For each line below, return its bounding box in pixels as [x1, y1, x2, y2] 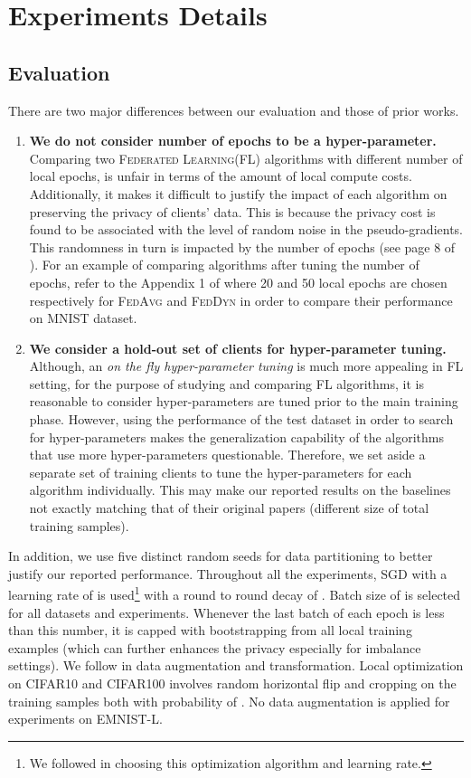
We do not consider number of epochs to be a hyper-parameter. [29, 131, 437, 150]
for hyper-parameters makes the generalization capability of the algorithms [29, 427, 444, 446]
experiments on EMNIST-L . [8, 709, 163, 728]
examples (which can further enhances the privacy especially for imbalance [8, 638, 421, 657]
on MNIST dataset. [29, 308, 137, 327]
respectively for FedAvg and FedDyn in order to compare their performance [29, 290, 453, 309]
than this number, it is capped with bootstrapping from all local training [8, 621, 412, 640]
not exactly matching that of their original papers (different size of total [29, 498, 429, 517]
